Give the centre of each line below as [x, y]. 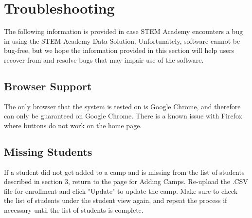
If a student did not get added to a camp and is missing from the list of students [124, 172]
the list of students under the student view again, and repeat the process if [116, 200]
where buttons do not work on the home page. [73, 125]
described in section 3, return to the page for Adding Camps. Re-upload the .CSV [126, 181]
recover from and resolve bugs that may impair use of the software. [104, 59]
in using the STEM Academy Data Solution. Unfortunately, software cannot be [122, 41]
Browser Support [48, 86]
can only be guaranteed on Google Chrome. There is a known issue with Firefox [123, 116]
